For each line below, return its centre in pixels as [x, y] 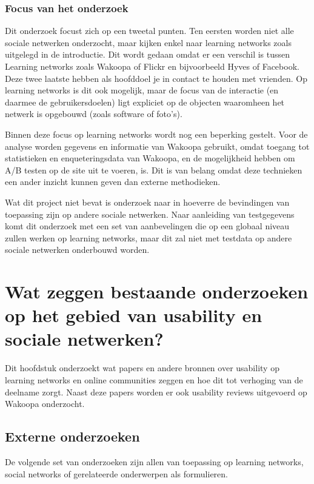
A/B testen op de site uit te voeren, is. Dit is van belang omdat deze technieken [154, 170]
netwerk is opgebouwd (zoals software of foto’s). [94, 114]
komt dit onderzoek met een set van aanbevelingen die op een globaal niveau [147, 226]
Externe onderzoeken [72, 436]
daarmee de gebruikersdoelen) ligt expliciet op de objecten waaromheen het [145, 102]
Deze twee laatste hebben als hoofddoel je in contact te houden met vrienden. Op [156, 78]
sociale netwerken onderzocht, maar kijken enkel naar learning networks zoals [148, 42]
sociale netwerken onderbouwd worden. [77, 250]
